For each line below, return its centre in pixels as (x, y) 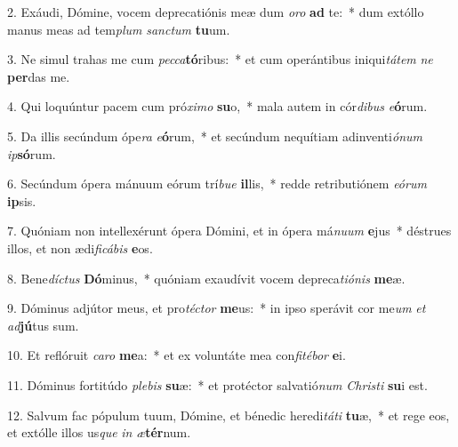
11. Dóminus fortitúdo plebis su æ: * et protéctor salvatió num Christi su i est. (217, 384)
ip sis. (22, 200)
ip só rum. (32, 153)
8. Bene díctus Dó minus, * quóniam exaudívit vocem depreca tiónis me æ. (206, 278)
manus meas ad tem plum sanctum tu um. (119, 29)
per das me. (39, 76)
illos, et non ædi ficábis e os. (80, 247)
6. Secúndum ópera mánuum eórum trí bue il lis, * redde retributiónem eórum (217, 184)
